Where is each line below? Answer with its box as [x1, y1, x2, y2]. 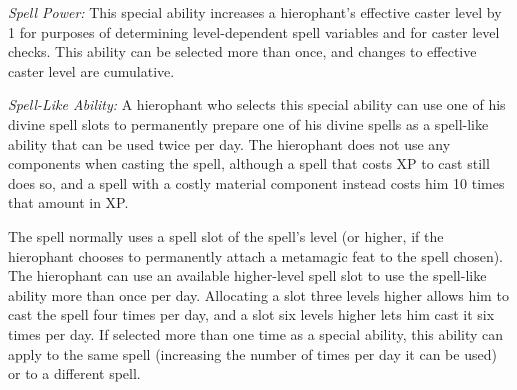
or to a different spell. [8, 363, 141, 384]
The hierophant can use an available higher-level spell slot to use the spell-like [8, 265, 487, 286]
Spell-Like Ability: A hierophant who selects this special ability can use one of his [8, 94, 506, 115]
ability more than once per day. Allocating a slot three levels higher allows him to [8, 284, 509, 305]
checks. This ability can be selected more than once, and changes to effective [8, 41, 477, 62]
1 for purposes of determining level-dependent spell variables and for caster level [8, 21, 500, 42]
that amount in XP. [8, 192, 129, 213]
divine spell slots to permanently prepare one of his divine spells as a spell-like [8, 113, 489, 134]
